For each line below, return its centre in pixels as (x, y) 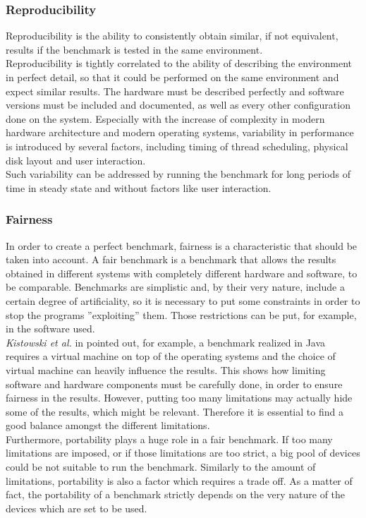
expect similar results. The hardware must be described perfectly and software (175, 91)
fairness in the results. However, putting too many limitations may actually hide (179, 398)
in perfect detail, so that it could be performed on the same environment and (172, 77)
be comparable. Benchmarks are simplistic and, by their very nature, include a (175, 287)
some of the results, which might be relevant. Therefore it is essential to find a (175, 411)
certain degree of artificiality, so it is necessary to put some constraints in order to (183, 300)
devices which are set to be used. (77, 508)
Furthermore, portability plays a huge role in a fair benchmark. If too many (169, 439)
